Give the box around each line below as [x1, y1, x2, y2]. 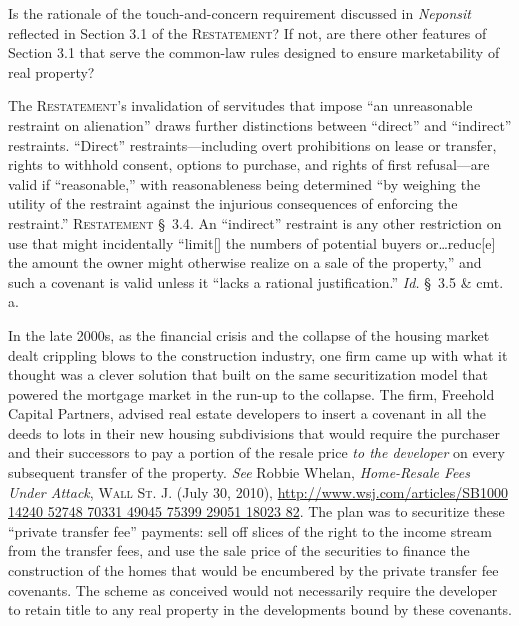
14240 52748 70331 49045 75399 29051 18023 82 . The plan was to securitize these [8, 501, 505, 522]
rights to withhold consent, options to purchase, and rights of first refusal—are [8, 154, 490, 175]
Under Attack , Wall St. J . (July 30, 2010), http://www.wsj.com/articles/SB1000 [8, 481, 508, 502]
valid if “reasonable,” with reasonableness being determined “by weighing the [8, 173, 481, 194]
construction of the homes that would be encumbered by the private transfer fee [8, 560, 499, 581]
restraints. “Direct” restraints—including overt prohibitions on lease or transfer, [8, 134, 497, 155]
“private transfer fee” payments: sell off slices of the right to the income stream [8, 520, 492, 541]
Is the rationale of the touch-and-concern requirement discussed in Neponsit [8, 3, 471, 23]
